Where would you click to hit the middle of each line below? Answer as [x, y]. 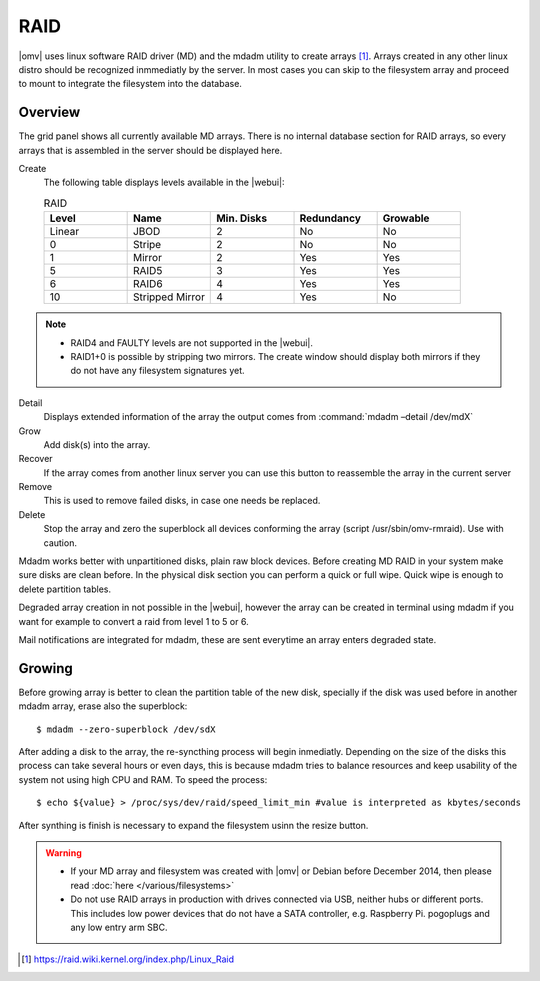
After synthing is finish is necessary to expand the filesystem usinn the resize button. [193, 825]
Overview [49, 112]
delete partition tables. [65, 589]
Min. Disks [242, 218]
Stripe [147, 245]
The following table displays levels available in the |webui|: [164, 182]
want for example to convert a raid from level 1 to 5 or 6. [133, 621]
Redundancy [330, 218]
